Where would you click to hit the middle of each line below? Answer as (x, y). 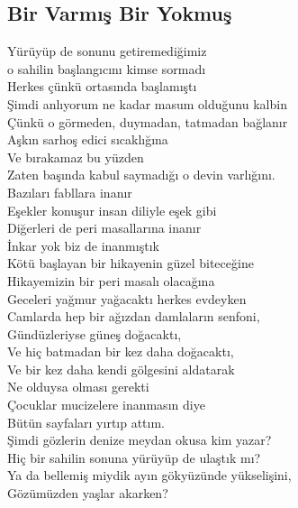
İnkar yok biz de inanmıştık (83, 245)
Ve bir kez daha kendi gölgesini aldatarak (121, 369)
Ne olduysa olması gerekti (78, 387)
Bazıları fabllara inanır (70, 192)
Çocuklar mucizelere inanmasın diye (106, 405)
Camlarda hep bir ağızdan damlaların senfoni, (134, 316)
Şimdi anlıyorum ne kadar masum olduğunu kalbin (147, 103)
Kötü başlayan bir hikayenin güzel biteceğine (131, 263)
